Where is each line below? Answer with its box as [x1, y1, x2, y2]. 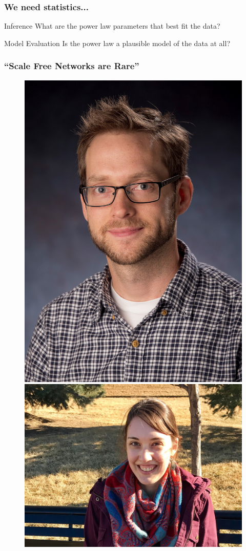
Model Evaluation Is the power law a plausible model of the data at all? [4, 37, 231, 48]
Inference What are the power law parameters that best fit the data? [4, 20, 220, 31]
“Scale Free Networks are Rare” [4, 59, 139, 72]
